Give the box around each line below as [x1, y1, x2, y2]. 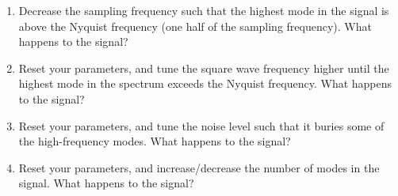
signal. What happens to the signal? [18, 175, 194, 191]
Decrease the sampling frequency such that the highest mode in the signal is [18, 2, 389, 18]
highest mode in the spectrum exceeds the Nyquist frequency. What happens [18, 75, 392, 92]
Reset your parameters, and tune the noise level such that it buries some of [18, 117, 385, 134]
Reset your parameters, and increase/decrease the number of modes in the [18, 159, 380, 175]
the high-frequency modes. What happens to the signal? [18, 133, 291, 149]
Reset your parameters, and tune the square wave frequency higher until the [18, 59, 389, 76]
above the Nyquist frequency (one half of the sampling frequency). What [18, 17, 372, 34]
